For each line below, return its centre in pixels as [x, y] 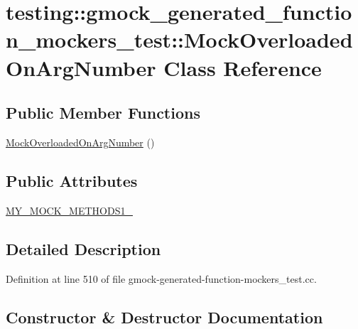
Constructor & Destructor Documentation [164, 317]
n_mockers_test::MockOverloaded [179, 39]
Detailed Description [83, 248]
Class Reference [243, 67]
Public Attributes [72, 180]
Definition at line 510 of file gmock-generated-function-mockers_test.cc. [161, 278]
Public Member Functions [103, 113]
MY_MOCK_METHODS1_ [69, 210]
